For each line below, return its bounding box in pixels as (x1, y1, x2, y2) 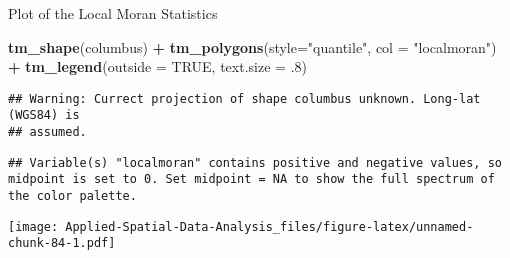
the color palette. (8, 189, 137, 204)
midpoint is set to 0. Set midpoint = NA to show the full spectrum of (8, 172, 495, 187)
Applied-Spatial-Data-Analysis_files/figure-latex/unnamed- (65, 219, 474, 234)
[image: (8, 219, 59, 234)
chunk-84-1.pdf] (8, 236, 116, 251)
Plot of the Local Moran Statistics (8, 3, 218, 23)
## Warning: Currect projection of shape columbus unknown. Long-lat (8, 91, 481, 106)
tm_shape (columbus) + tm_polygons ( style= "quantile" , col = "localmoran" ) (8, 36, 497, 57)
